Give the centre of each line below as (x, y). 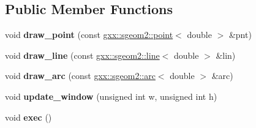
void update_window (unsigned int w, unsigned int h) (111, 96)
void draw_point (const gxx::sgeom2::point (89, 35)
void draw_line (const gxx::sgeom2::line (82, 55)
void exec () (28, 117)
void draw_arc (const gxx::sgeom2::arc (80, 76)
